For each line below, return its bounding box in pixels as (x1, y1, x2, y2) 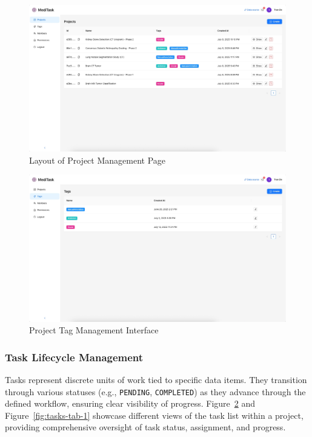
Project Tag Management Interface (29, 324, 159, 336)
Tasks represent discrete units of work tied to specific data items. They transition (5, 373, 307, 386)
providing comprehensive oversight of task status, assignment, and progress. (5, 421, 286, 433)
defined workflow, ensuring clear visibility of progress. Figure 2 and (5, 397, 256, 410)
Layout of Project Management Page (29, 153, 166, 166)
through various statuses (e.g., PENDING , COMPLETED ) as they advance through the (5, 385, 306, 398)
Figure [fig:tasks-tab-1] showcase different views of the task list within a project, (5, 409, 304, 421)
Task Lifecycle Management (5, 349, 144, 364)
